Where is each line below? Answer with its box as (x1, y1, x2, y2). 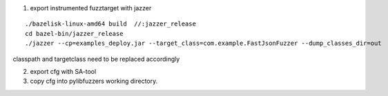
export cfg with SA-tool (30, 67, 97, 75)
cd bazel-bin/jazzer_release (25, 30, 124, 37)
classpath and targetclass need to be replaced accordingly (12, 55, 180, 63)
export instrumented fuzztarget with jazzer (30, 4, 152, 12)
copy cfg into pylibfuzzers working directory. (30, 77, 158, 86)
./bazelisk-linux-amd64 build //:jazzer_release (25, 20, 197, 28)
